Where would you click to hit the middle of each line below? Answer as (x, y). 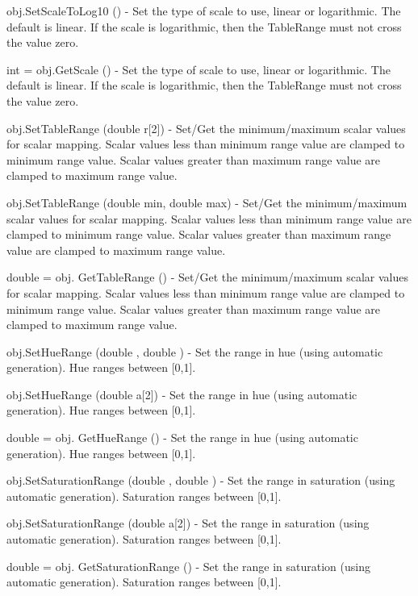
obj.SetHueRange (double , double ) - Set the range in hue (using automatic (195, 351)
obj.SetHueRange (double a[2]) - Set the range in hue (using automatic (182, 394)
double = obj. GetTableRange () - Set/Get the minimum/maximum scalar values (207, 277)
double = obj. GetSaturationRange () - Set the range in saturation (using (188, 566)
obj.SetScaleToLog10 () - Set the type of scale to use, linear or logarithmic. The (204, 10)
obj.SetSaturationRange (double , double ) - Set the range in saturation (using (201, 480)
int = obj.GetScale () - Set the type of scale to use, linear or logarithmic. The (199, 69)
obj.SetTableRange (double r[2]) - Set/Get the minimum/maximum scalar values (206, 128)
